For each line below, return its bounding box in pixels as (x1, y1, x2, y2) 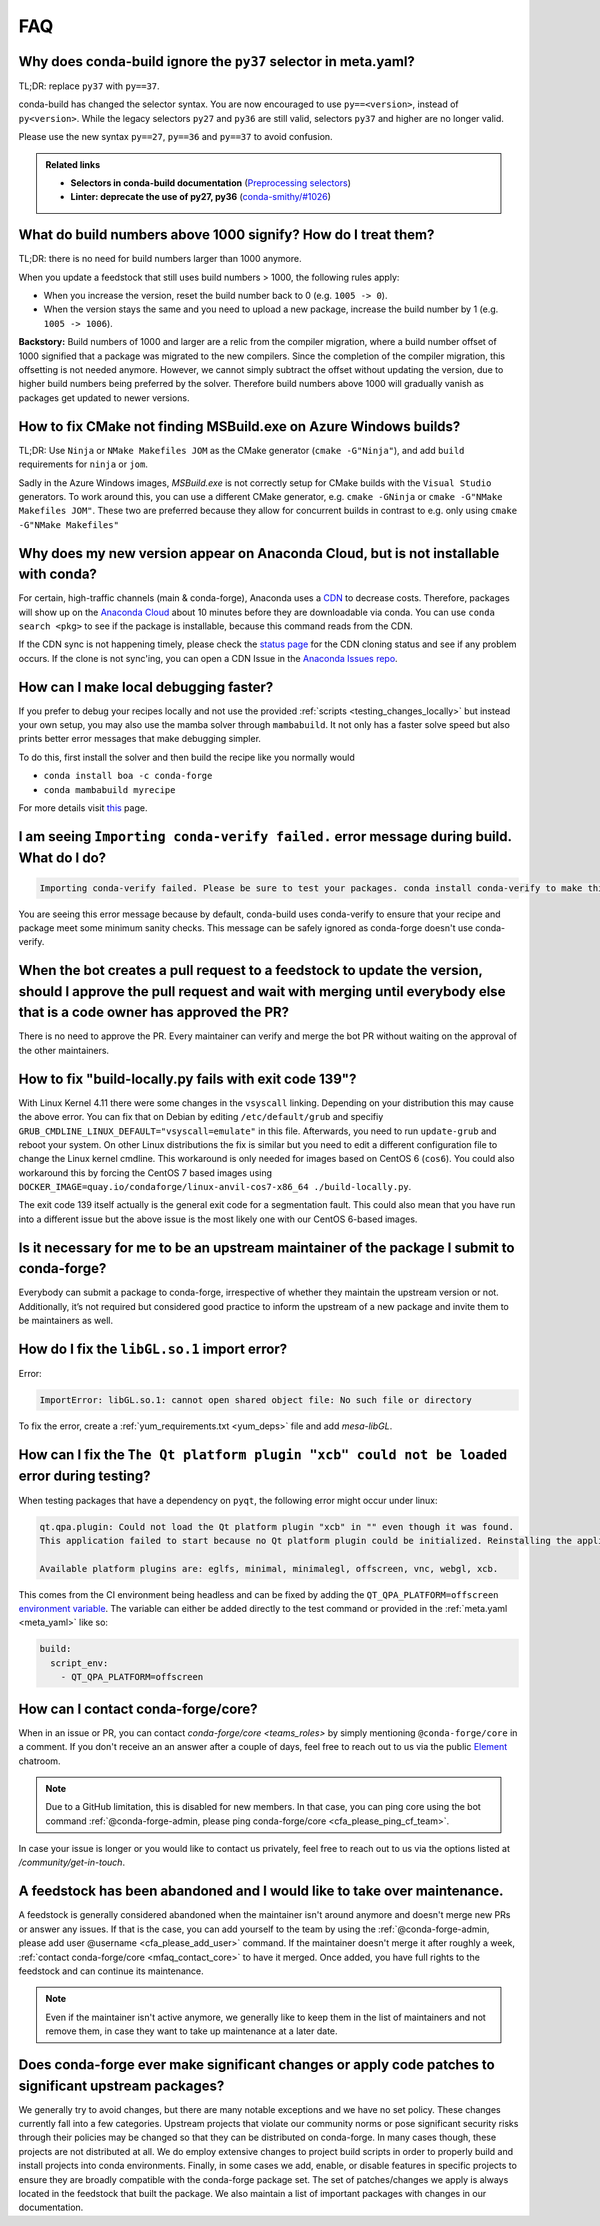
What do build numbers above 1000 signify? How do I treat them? (18, 226, 435, 244)
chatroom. (18, 1755, 61, 1767)
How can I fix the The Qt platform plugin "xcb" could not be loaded (18, 1446, 508, 1463)
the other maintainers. (18, 1044, 110, 1056)
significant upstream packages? (18, 2077, 225, 2094)
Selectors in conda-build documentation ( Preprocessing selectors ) (70, 177, 352, 189)
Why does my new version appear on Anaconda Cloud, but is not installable (18, 545, 500, 562)
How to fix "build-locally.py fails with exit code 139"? (18, 1070, 357, 1087)
